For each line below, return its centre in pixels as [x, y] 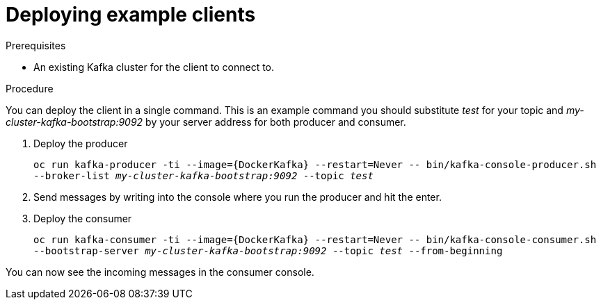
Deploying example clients [131, 15]
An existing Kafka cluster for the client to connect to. [154, 67]
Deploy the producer [81, 143]
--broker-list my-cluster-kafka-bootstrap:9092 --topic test [203, 175]
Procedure [30, 88]
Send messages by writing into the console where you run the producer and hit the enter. [238, 197]
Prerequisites [36, 45]
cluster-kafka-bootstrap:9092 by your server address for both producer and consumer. [206, 122]
